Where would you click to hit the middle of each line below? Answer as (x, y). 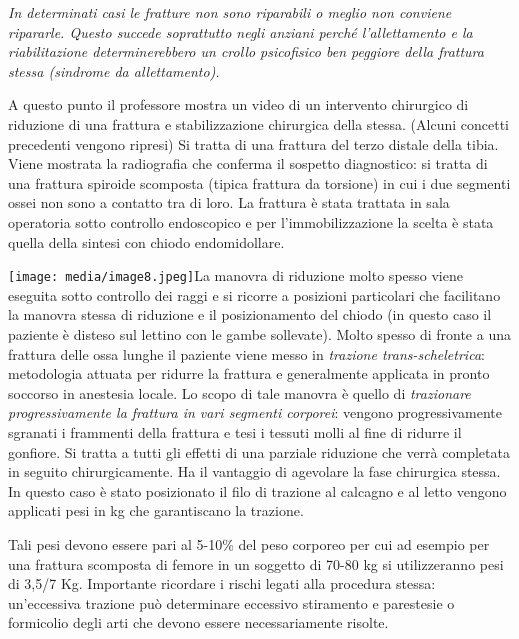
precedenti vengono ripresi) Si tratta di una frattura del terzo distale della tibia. (253, 143)
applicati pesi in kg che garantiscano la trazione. (156, 510)
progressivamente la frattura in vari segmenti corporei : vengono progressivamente (255, 412)
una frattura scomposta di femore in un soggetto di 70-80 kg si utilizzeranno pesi (256, 563)
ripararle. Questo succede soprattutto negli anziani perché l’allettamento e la (240, 31)
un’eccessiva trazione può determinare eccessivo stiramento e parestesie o (231, 602)
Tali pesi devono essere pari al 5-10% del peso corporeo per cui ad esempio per (249, 543)
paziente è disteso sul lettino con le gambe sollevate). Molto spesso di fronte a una (259, 333)
